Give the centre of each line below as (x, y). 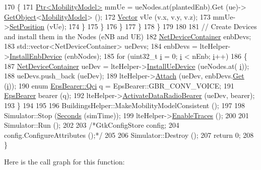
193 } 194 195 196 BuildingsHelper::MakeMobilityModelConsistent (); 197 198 (125, 105)
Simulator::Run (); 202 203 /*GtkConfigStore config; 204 (92, 125)
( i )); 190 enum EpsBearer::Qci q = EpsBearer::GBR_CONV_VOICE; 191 (119, 85)
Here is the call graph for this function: (64, 161)
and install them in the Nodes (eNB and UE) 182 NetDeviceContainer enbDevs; (128, 36)
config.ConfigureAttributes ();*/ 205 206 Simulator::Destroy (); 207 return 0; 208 (129, 135)
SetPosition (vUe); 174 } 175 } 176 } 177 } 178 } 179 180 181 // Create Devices (133, 26)
